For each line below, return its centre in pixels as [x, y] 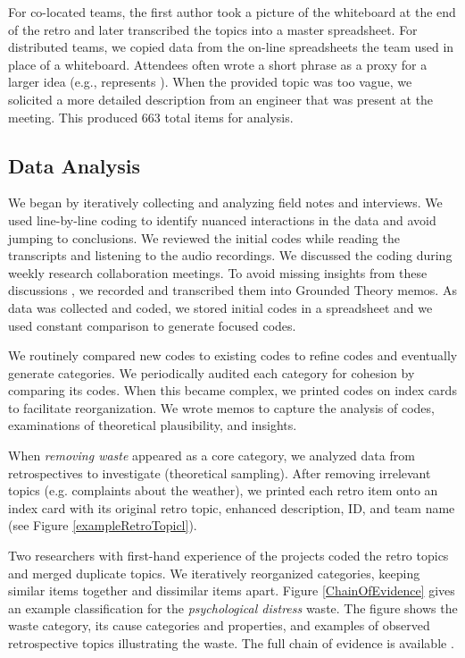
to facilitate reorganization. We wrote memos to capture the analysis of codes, [221, 407]
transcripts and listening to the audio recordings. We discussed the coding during [230, 255]
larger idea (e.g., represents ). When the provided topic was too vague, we [210, 82]
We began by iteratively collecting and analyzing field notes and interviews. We [225, 202]
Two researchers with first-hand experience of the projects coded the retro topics [228, 556]
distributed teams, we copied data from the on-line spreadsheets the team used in [231, 47]
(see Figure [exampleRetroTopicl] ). [103, 525]
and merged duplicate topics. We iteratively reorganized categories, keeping [214, 573]
